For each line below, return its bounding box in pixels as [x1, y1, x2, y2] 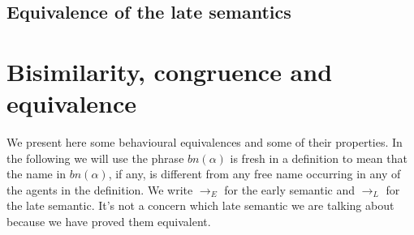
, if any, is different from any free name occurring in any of [108, 165, 401, 182]
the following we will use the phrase [6, 149, 184, 166]
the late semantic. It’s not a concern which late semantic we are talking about [6, 197, 395, 214]
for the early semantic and [224, 181, 356, 198]
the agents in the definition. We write [6, 181, 193, 198]
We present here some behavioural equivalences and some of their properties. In [6, 134, 403, 151]
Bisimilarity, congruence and [6, 54, 333, 88]
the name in [6, 165, 67, 182]
